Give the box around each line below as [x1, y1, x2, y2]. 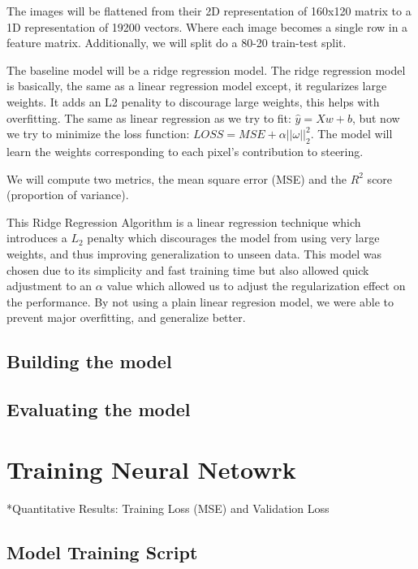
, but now [351, 109, 400, 126]
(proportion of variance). [6, 186, 129, 203]
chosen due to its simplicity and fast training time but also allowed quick [6, 261, 369, 278]
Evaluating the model [6, 397, 191, 422]
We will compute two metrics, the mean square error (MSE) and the [6, 170, 347, 187]
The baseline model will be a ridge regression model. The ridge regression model [6, 61, 406, 78]
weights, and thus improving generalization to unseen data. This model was [6, 245, 382, 262]
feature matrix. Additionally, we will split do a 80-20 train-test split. [6, 34, 347, 51]
